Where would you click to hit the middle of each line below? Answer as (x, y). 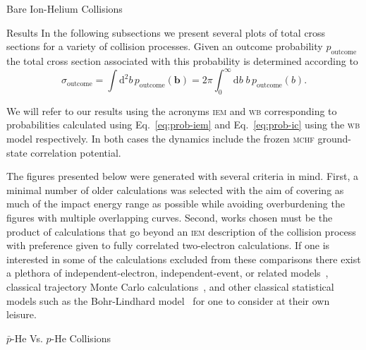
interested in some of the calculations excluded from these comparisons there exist (184, 259)
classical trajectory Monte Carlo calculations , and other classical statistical (170, 286)
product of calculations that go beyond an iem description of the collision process (181, 231)
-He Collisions (81, 338)
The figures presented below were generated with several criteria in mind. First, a (182, 176)
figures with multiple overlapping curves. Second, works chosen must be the (170, 218)
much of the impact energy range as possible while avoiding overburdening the (176, 204)
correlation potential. (76, 152)
